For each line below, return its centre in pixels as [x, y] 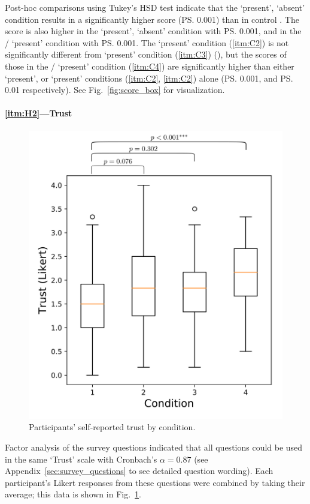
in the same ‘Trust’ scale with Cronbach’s [81, 459]
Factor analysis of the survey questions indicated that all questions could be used [154, 447]
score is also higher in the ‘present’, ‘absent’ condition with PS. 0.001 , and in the [153, 31]
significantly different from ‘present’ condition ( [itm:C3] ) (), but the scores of [146, 54]
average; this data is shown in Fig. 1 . [73, 494]
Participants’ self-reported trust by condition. [112, 427]
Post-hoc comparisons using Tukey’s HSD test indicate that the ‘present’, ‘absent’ [155, 7]
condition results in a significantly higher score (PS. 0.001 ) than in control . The [152, 19]
